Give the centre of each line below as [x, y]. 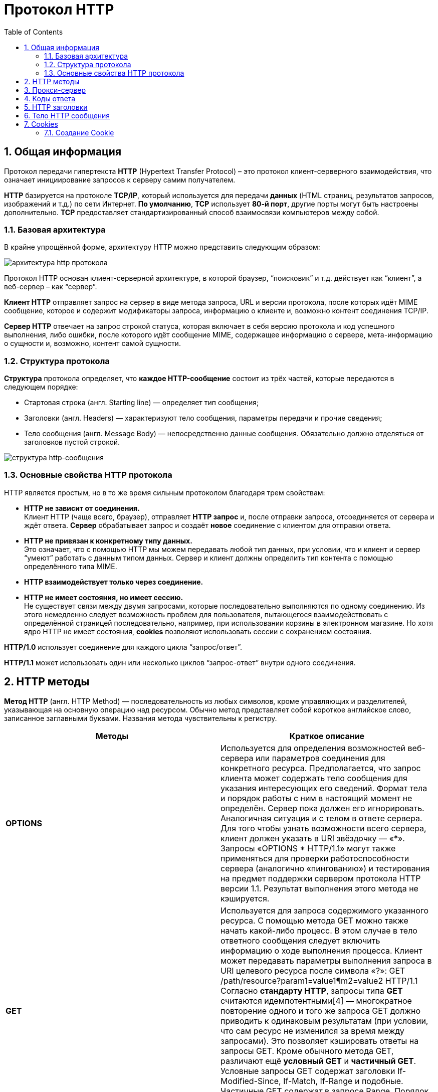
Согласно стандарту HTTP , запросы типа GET [312, 990]
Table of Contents [34, 32]
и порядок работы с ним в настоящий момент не [316, 798]
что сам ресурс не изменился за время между [312, 1031]
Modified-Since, [251, 1081]
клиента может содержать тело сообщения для [314, 778]
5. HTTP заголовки [56, 107]
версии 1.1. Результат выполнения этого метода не [319, 888]
